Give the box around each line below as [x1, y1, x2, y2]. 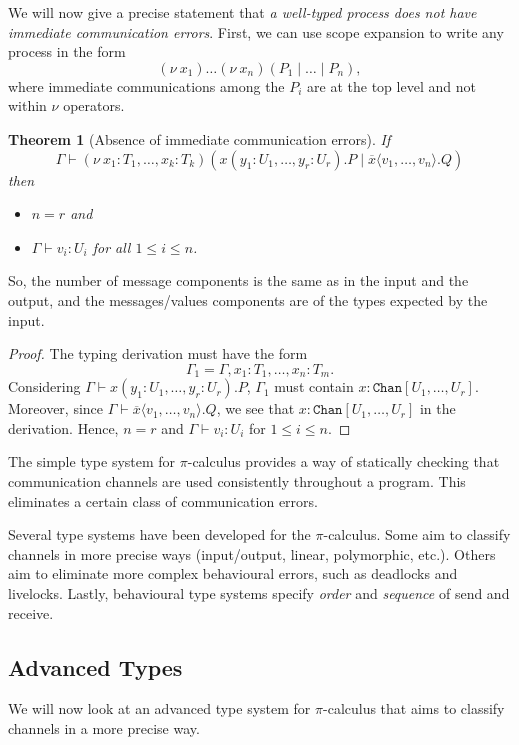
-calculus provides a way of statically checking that [187, 451, 500, 472]
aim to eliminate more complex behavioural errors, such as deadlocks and [8, 563, 458, 584]
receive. [8, 602, 54, 623]
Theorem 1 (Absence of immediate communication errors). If [8, 128, 391, 149]
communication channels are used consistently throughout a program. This [8, 470, 466, 491]
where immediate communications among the [8, 75, 285, 96]
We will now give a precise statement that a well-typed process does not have [8, 2, 477, 22]
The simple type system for [8, 451, 176, 472]
